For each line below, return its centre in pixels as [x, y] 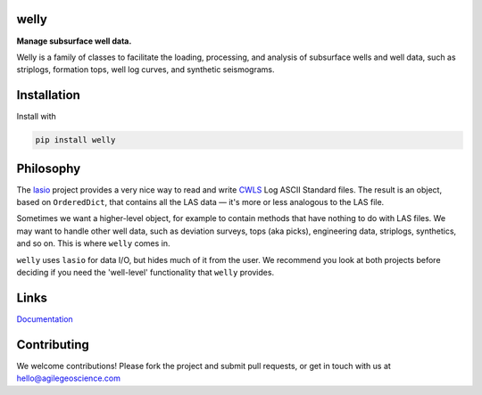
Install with [37, 117]
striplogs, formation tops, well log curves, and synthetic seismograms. [145, 70]
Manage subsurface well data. [74, 41]
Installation [48, 95]
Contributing [53, 345]
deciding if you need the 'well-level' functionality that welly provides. [145, 273]
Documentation [45, 319]
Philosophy [49, 168]
